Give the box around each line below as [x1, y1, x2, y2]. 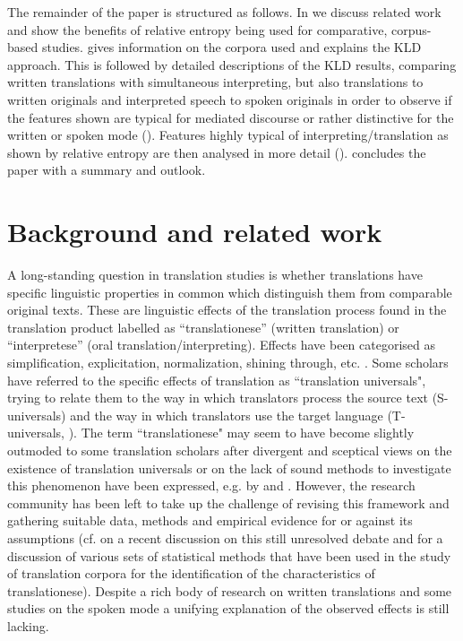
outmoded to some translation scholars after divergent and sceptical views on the [7, 441, 452, 459]
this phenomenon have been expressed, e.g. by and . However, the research [7, 476, 416, 495]
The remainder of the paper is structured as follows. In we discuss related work [7, 3, 442, 21]
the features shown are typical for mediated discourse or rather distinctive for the [7, 108, 454, 126]
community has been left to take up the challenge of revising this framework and [7, 493, 450, 512]
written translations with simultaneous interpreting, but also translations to [7, 73, 424, 91]
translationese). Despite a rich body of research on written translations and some [7, 581, 452, 600]
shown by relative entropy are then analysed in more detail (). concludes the [7, 143, 426, 161]
